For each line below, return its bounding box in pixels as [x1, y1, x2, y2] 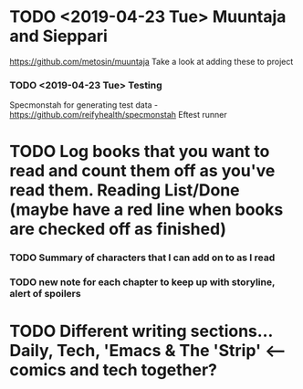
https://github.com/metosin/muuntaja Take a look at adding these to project [9, 56, 294, 67]
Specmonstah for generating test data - [9, 100, 159, 110]
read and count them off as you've [9, 161, 276, 182]
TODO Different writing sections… [9, 321, 274, 342]
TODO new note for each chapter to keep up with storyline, [9, 276, 276, 289]
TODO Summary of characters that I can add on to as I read [9, 251, 276, 264]
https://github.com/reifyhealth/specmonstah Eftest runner [9, 110, 227, 121]
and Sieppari [9, 26, 108, 47]
